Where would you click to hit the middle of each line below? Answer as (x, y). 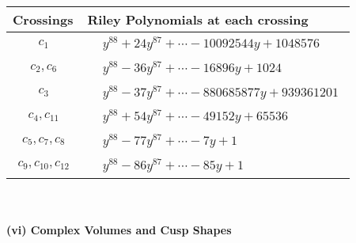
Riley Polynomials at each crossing (198, 19)
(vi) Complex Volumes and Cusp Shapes (119, 230)
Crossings (43, 19)
